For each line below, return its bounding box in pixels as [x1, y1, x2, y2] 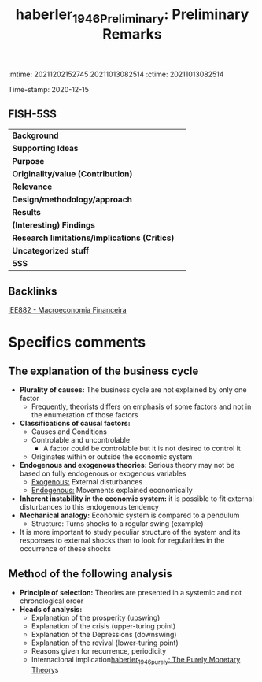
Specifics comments [8, 333, 146, 351]
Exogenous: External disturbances [31, 477, 143, 487]
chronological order [19, 596, 84, 606]
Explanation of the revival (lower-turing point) [31, 638, 179, 647]
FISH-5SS [8, 108, 57, 121]
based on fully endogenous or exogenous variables [19, 469, 186, 478]
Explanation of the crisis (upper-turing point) [31, 621, 176, 631]
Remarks [101, 25, 163, 43]
